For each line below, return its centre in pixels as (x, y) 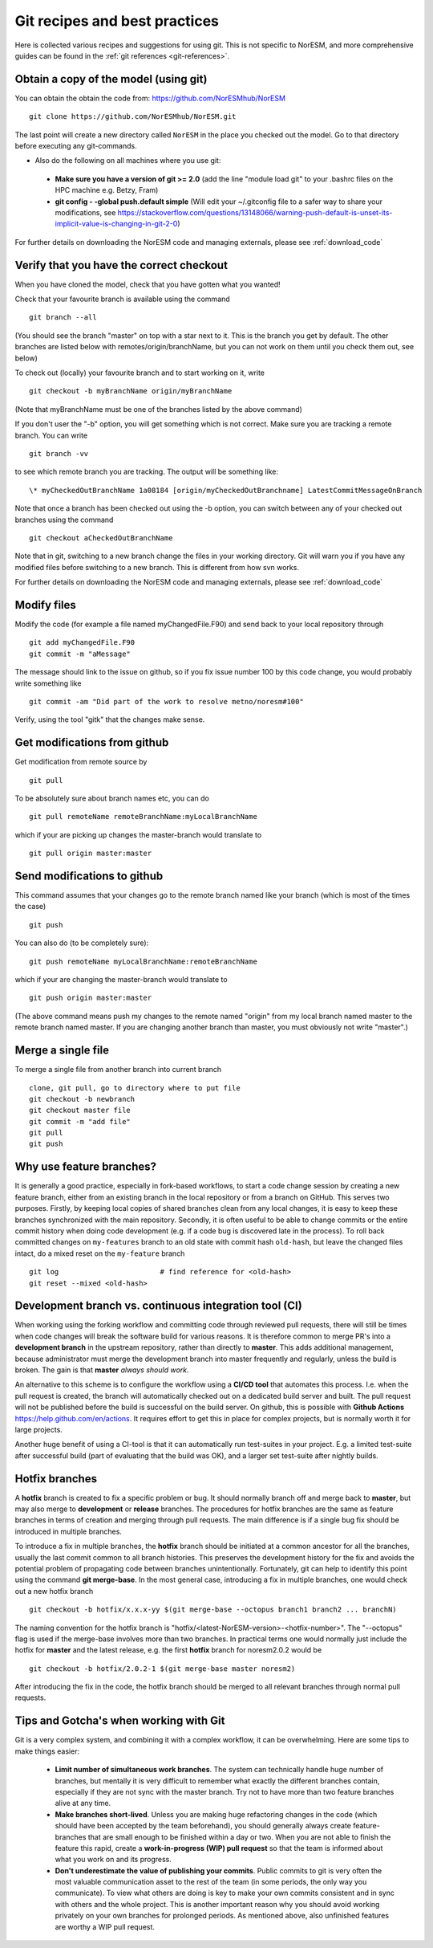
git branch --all (63, 318)
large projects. (39, 1429)
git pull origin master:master (91, 854)
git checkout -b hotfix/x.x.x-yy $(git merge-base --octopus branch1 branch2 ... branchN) (213, 1610)
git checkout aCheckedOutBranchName (101, 538)
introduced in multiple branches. (68, 1531)
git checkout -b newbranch (82, 1099)
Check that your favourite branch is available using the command (122, 299)
